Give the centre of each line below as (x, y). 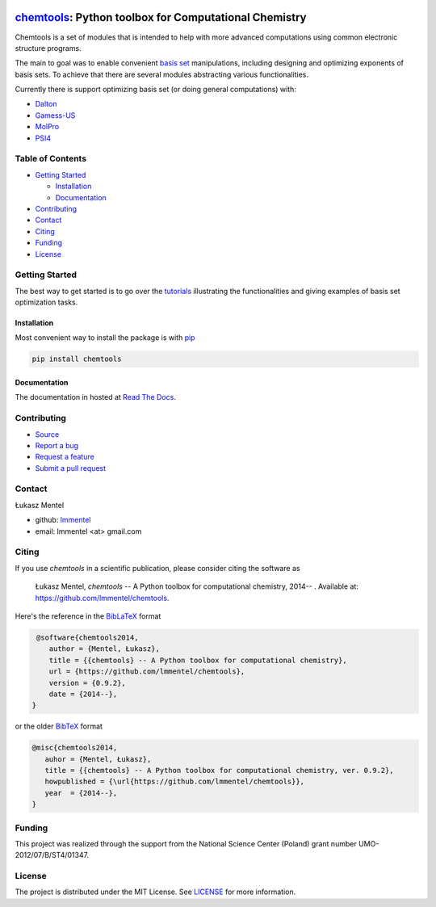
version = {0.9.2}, (88, 683)
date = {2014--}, (83, 694)
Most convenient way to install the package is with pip (105, 338)
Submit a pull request (71, 468)
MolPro (47, 127)
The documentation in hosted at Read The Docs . (96, 397)
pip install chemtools (77, 359)
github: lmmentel (63, 520)
